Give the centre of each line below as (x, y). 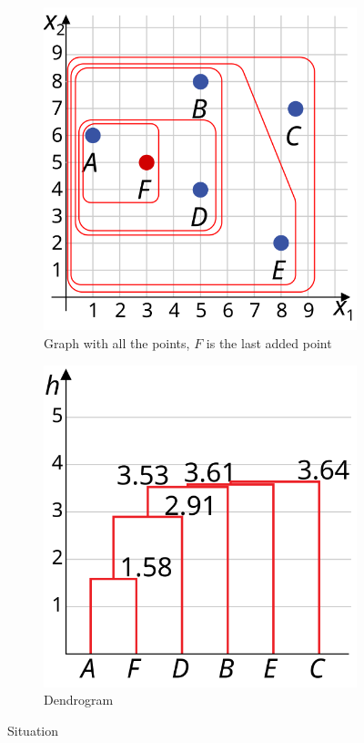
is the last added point (269, 342)
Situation (33, 730)
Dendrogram (79, 700)
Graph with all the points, (117, 342)
